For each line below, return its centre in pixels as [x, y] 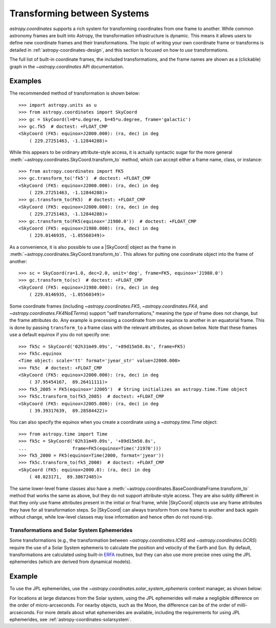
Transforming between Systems [79, 13]
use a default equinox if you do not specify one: [60, 335]
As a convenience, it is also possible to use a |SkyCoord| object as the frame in [93, 247]
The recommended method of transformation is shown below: [75, 93]
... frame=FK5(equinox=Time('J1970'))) [90, 448]
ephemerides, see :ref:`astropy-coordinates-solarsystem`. [71, 619]
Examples [26, 81]
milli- [242, 605]
